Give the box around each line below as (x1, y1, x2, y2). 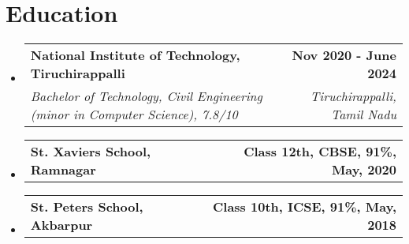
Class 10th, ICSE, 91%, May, (213, 197, 396, 216)
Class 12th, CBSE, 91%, (244, 142, 396, 161)
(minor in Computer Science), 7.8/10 (30, 105, 238, 124)
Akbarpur (30, 216, 93, 235)
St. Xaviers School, (30, 142, 151, 161)
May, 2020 (331, 160, 396, 179)
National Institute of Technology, (30, 46, 240, 65)
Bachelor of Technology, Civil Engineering (30, 87, 262, 106)
